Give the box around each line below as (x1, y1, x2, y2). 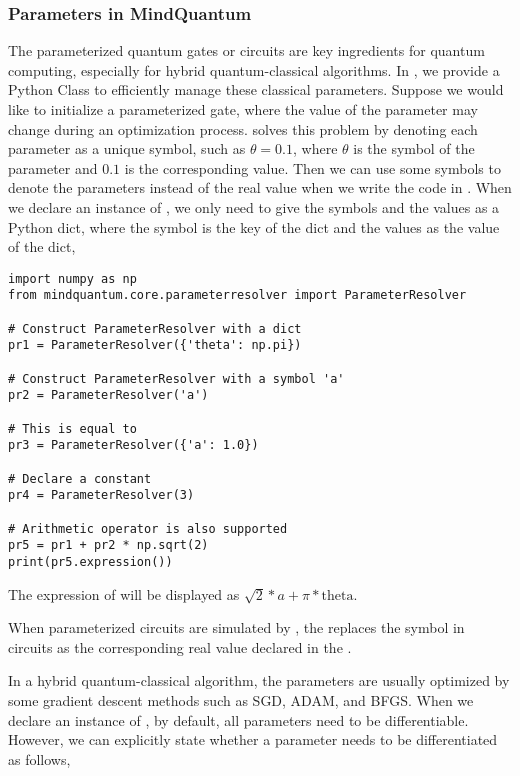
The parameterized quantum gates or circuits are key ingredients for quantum (8, 40, 485, 61)
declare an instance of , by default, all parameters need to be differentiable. (8, 709, 469, 730)
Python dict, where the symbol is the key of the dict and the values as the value (8, 216, 500, 237)
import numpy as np (8, 271, 137, 286)
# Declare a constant (8, 471, 152, 486)
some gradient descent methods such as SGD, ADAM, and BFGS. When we (8, 689, 474, 710)
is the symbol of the (353, 138, 475, 159)
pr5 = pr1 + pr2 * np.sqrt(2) (8, 538, 209, 553)
